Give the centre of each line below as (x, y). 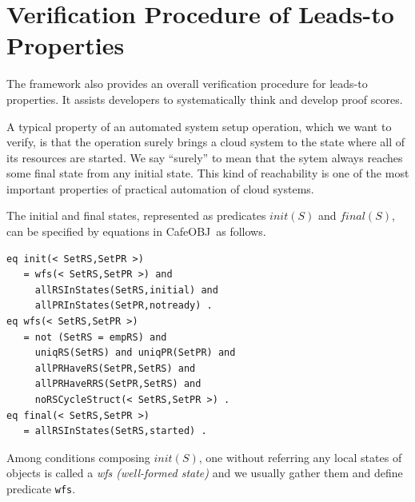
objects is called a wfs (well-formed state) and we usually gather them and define (205, 473)
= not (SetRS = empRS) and (95, 337)
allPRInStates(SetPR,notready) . (124, 306)
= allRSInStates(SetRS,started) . (115, 431)
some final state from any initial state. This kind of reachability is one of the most (208, 173)
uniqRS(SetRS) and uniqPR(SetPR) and (135, 353)
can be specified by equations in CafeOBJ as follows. (136, 231)
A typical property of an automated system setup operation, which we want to (199, 126)
